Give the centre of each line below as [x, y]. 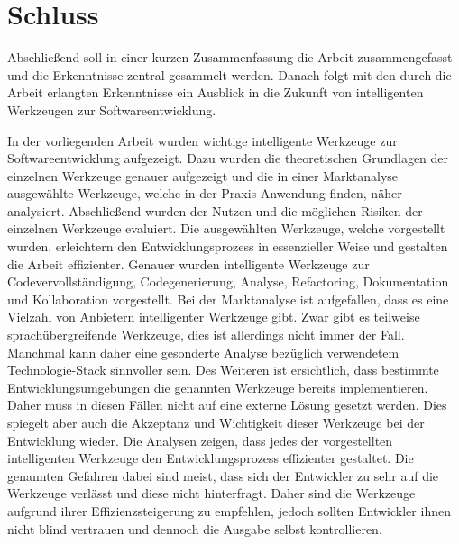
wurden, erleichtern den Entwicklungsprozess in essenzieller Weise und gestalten [228, 246]
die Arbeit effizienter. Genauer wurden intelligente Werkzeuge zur [188, 263]
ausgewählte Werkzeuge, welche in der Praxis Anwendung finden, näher [205, 193]
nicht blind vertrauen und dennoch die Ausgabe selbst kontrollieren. [195, 528]
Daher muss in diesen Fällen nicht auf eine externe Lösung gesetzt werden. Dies [227, 405]
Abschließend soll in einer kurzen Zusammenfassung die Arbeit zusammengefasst [230, 57]
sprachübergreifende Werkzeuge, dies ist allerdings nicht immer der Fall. [206, 335]
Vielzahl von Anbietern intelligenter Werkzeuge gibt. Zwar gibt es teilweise [214, 317]
